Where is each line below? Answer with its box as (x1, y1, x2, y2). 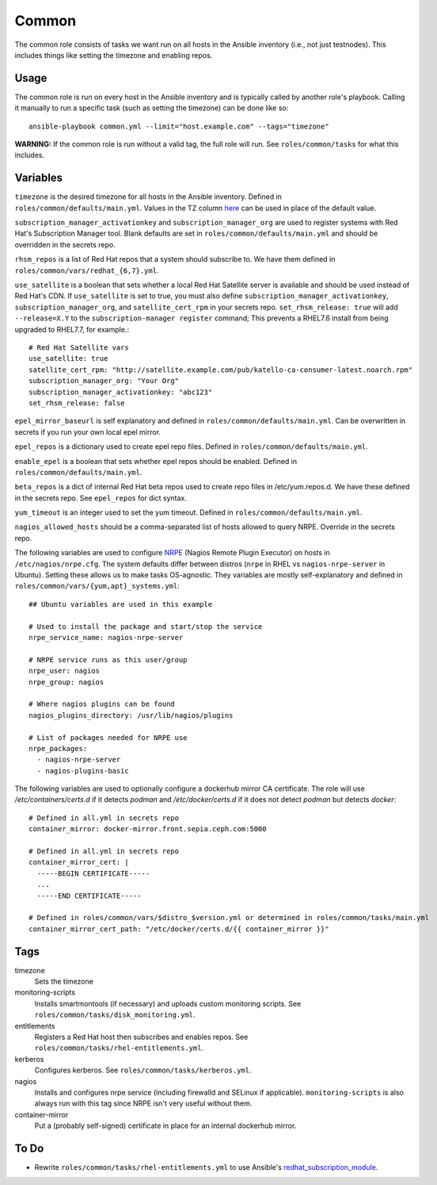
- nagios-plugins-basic (36, 766, 130, 775)
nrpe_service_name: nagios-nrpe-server (28, 633, 184, 642)
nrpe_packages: (28, 744, 88, 753)
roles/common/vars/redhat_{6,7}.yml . (14, 266, 159, 275)
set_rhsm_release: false (28, 398, 125, 408)
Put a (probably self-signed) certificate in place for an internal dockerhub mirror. (34, 1121, 297, 1130)
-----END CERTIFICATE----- (36, 891, 142, 900)
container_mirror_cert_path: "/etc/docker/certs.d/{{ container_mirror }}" (28, 924, 329, 934)
